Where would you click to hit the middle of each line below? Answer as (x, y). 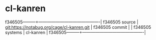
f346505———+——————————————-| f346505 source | (72, 22)
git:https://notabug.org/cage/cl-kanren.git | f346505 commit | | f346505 (78, 27)
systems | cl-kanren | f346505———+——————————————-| (76, 32)
